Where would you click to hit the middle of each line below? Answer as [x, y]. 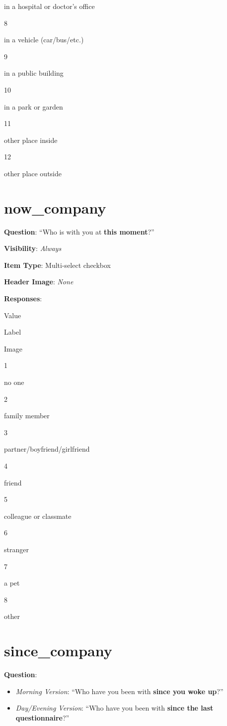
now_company [55, 207]
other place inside [31, 140]
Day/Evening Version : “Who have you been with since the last [114, 708]
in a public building [34, 73]
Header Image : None [39, 282]
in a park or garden [34, 106]
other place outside [33, 173]
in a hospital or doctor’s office [49, 6]
